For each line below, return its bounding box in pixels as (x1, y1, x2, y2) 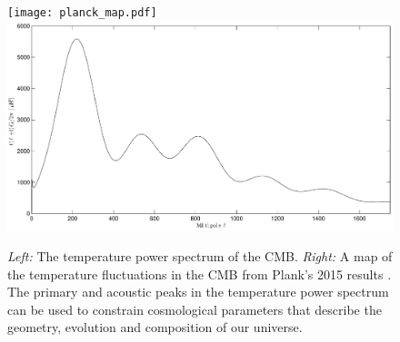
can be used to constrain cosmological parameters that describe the (7, 299, 382, 318)
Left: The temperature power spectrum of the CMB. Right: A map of (7, 246, 393, 265)
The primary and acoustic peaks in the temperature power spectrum (7, 282, 389, 301)
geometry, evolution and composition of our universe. (7, 318, 303, 337)
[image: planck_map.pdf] (7, 6, 157, 19)
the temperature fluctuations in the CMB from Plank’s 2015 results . (7, 264, 392, 283)
